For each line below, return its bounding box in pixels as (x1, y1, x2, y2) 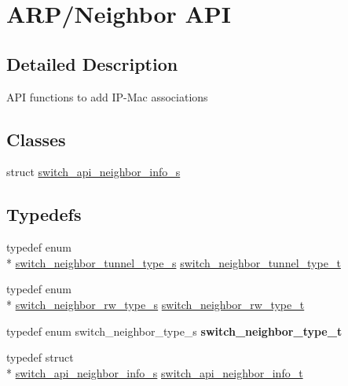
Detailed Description (6, 51, 178, 75)
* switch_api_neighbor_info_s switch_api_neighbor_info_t (6, 364, 303, 380)
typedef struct (6, 349, 74, 366)
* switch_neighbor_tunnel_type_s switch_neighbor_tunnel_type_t (6, 254, 341, 270)
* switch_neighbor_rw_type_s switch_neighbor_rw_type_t (6, 296, 305, 312)
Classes (6, 127, 66, 151)
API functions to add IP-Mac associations (6, 88, 208, 105)
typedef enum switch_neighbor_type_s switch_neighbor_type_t (6, 322, 343, 339)
